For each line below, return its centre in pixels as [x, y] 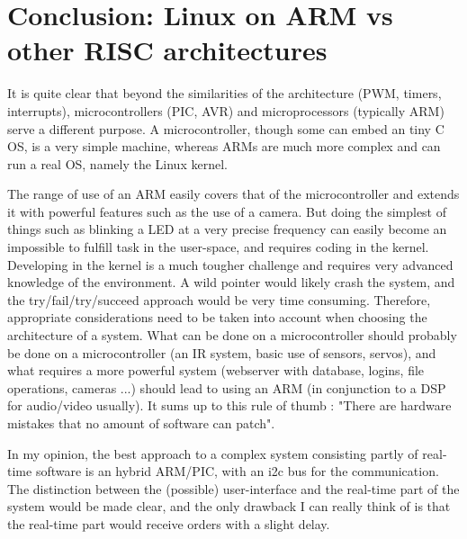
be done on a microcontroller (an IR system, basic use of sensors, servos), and [222, 352]
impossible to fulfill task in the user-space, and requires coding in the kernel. [218, 247]
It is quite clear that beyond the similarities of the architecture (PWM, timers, [225, 93]
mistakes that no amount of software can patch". [141, 423]
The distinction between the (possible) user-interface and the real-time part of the [233, 488]
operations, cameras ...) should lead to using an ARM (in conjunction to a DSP [227, 387]
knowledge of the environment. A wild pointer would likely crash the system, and [231, 282]
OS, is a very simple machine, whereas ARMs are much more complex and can [224, 146]
